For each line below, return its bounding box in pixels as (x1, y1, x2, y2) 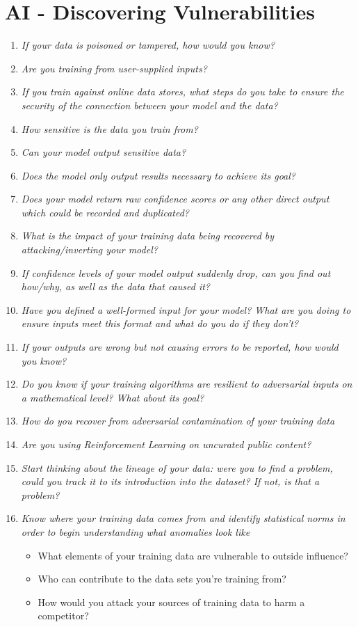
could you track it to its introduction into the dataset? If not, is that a (21, 474, 320, 489)
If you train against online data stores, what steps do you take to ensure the (21, 84, 344, 99)
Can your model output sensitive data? (21, 145, 186, 159)
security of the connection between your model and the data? (21, 97, 278, 112)
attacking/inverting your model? (21, 242, 158, 257)
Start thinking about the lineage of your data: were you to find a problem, (21, 460, 333, 475)
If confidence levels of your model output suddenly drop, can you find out (21, 265, 331, 280)
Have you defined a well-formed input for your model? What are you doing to (21, 302, 351, 317)
